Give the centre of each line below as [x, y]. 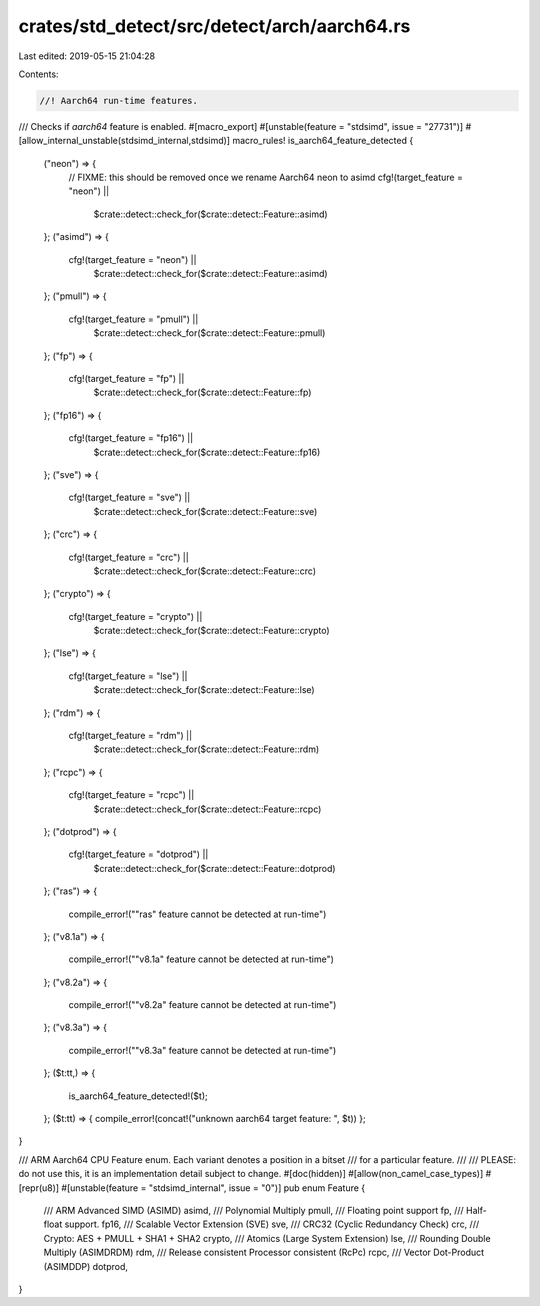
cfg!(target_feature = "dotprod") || [138, 854]
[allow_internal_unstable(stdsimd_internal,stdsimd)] [124, 141]
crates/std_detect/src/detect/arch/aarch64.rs [214, 26]
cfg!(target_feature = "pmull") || [133, 319]
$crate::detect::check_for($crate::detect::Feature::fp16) [207, 452]
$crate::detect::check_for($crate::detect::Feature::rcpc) [207, 809]
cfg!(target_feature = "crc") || [128, 557]
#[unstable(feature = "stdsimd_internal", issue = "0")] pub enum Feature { [213, 1187]
